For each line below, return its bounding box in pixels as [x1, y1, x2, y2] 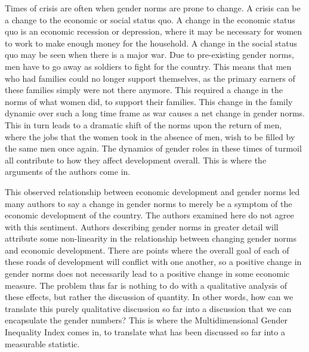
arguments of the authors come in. [5, 165, 131, 178]
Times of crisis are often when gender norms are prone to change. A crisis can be [5, 2, 301, 14]
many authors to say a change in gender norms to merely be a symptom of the [5, 197, 292, 209]
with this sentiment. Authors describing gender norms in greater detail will [5, 220, 279, 233]
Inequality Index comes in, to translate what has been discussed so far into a [5, 326, 285, 338]
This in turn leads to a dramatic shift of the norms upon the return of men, [5, 118, 282, 131]
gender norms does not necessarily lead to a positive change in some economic [5, 267, 290, 280]
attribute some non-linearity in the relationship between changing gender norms [5, 232, 296, 245]
